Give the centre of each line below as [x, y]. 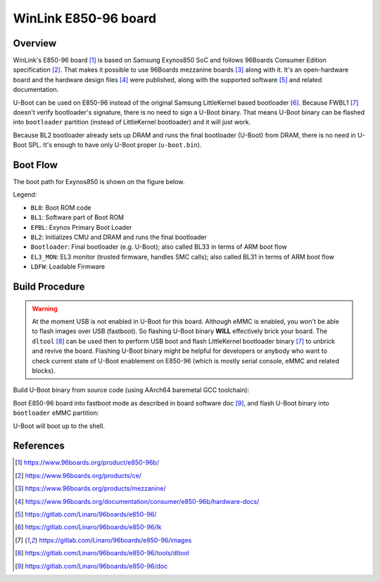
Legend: [25, 195]
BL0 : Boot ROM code [61, 207]
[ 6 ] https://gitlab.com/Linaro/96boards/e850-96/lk [88, 527]
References [39, 446]
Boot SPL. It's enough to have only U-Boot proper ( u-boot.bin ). [107, 145]
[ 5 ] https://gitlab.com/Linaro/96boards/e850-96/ [86, 514]
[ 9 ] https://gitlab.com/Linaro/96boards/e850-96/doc [91, 566]
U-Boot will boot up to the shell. [59, 426]
